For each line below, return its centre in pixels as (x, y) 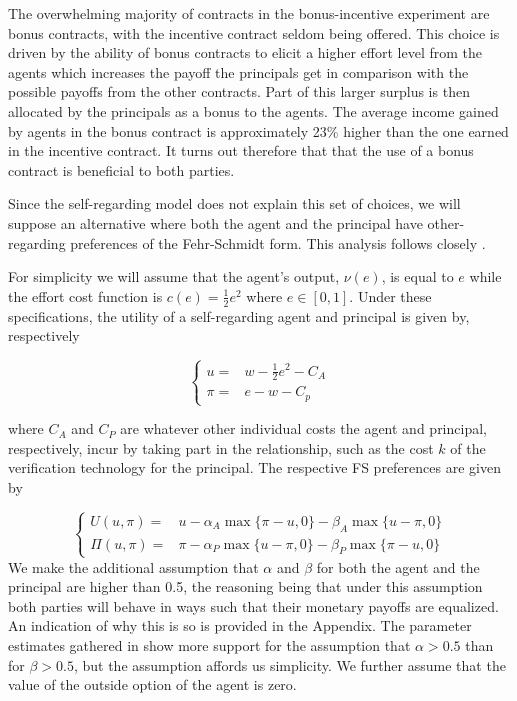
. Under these (390, 295)
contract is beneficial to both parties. (121, 169)
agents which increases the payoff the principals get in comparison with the (238, 71)
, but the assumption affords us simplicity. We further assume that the (289, 664)
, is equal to (417, 276)
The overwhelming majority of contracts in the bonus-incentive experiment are (249, 13)
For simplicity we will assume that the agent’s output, (174, 276)
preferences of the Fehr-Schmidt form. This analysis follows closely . (278, 242)
